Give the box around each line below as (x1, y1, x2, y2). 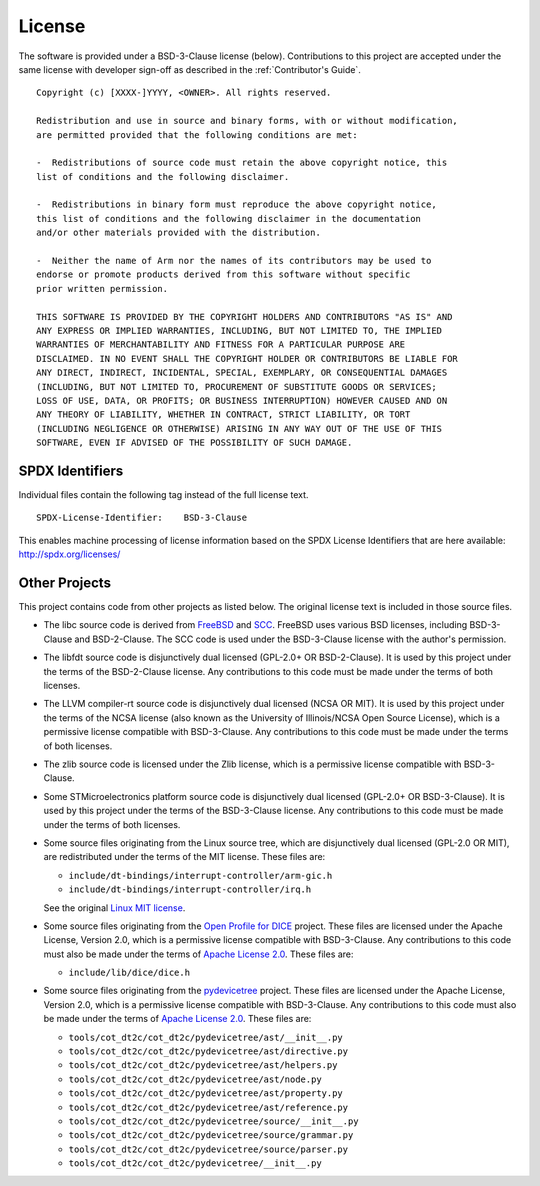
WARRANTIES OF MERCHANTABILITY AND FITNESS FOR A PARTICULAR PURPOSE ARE (36, 339, 406, 350)
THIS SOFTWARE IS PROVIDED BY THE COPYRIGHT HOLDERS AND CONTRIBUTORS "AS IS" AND (36, 311, 453, 322)
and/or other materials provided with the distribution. (36, 227, 322, 239)
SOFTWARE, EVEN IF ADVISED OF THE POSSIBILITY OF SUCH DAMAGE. (36, 437, 353, 449)
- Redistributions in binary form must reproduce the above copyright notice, (36, 199, 437, 210)
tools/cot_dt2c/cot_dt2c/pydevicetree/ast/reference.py (68, 1101, 349, 1113)
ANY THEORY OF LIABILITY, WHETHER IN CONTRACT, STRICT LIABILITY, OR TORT (36, 409, 411, 420)
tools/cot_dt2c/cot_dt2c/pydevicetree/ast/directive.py (68, 1046, 349, 1057)
